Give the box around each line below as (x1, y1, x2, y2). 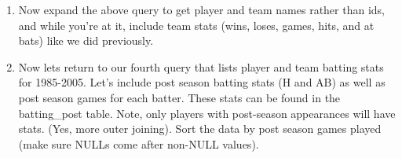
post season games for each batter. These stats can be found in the (18, 89, 341, 105)
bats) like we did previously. (18, 32, 154, 49)
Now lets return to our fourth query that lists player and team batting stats (18, 58, 384, 75)
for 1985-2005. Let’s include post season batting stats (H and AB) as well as (18, 74, 386, 90)
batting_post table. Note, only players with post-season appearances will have (18, 105, 396, 121)
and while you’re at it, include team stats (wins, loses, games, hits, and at (18, 17, 375, 33)
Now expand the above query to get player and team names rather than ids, (18, 2, 385, 17)
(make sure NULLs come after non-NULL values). (18, 135, 259, 152)
